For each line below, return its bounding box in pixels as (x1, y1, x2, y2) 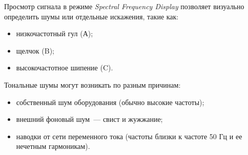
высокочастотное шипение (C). (16, 62, 113, 73)
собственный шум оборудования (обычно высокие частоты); (16, 96, 204, 107)
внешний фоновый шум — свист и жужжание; (16, 114, 163, 124)
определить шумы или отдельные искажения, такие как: (4, 11, 179, 21)
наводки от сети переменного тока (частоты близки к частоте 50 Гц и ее (16, 131, 242, 141)
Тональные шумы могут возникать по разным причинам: (4, 79, 181, 90)
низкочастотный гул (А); (16, 28, 93, 39)
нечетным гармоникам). (16, 141, 90, 151)
